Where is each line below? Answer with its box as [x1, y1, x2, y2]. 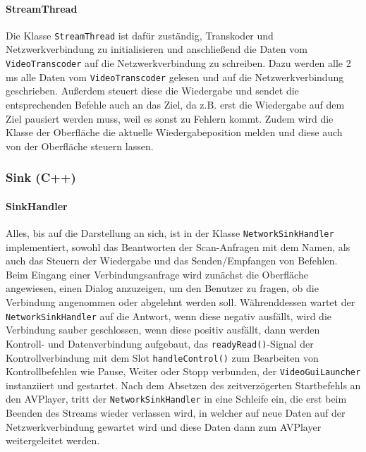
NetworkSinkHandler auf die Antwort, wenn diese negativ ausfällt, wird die [6, 308, 331, 323]
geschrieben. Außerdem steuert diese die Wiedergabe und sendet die [6, 83, 299, 98]
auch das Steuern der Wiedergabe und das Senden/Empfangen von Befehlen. [6, 253, 338, 268]
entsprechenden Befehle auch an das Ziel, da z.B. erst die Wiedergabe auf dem [6, 97, 345, 111]
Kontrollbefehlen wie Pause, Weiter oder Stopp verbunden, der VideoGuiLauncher [6, 364, 361, 379]
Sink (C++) [6, 169, 76, 186]
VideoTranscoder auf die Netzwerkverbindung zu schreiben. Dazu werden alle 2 [6, 56, 351, 71]
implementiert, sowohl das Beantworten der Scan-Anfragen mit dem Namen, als [6, 239, 350, 254]
